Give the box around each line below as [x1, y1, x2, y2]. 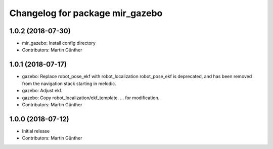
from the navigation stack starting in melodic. [22, 81, 116, 87]
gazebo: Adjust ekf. [22, 88, 63, 94]
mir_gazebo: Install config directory [22, 40, 96, 46]
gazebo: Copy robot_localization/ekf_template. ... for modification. [22, 95, 160, 101]
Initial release [22, 128, 50, 134]
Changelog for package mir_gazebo [9, 8, 163, 19]
